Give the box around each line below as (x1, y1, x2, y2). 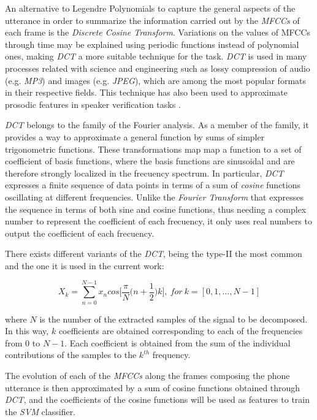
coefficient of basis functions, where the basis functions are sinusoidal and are (5, 155, 295, 167)
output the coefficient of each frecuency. (5, 226, 155, 239)
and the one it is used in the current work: (5, 259, 164, 272)
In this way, (5, 324, 49, 337)
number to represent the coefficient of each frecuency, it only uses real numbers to (5, 215, 312, 227)
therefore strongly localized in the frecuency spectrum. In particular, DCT (5, 166, 284, 179)
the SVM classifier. (5, 405, 76, 418)
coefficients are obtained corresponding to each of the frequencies (58, 324, 303, 337)
